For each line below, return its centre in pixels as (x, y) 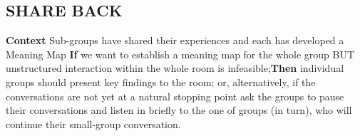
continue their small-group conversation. (93, 124)
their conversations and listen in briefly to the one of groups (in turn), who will (179, 110)
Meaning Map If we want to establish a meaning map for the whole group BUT (180, 54)
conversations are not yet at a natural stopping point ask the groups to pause (175, 96)
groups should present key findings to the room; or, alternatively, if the (161, 82)
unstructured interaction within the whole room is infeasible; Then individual (175, 68)
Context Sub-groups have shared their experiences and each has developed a (175, 40)
